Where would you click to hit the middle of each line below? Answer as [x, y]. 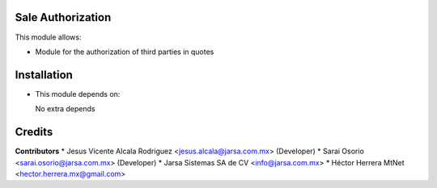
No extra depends [65, 109]
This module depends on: [78, 94]
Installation [44, 75]
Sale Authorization [63, 17]
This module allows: [48, 37]
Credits [34, 132]
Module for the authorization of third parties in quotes [125, 52]
